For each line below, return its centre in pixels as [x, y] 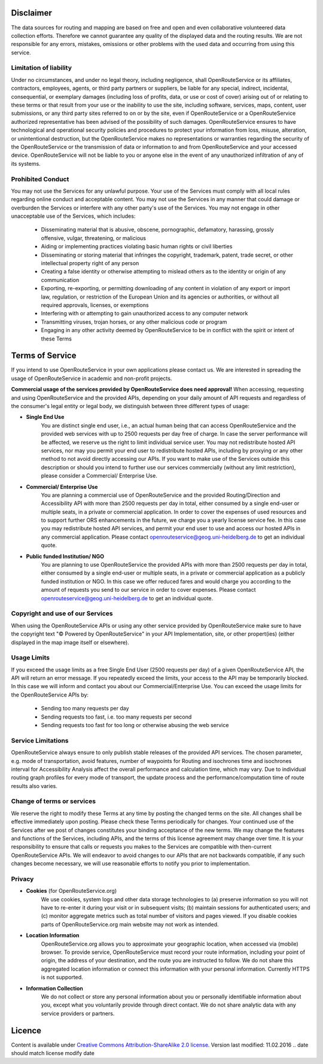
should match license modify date [53, 1053]
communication [60, 280]
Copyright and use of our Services [62, 613]
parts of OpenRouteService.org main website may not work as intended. [130, 924]
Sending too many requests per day [85, 709]
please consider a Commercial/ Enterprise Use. [99, 476]
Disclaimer [31, 13]
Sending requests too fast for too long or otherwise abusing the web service [135, 725]
